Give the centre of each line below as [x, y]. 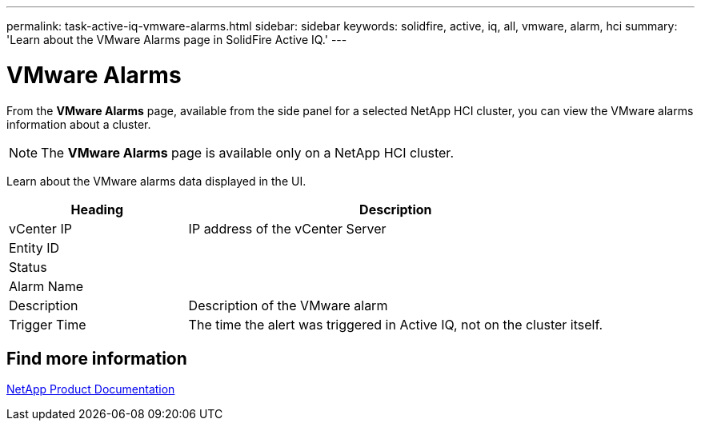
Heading [97, 209]
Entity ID [34, 247]
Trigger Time [48, 324]
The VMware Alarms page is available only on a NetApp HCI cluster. [247, 152]
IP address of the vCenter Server [287, 228]
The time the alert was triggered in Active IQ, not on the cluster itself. [396, 324]
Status [28, 267]
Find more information [97, 358]
